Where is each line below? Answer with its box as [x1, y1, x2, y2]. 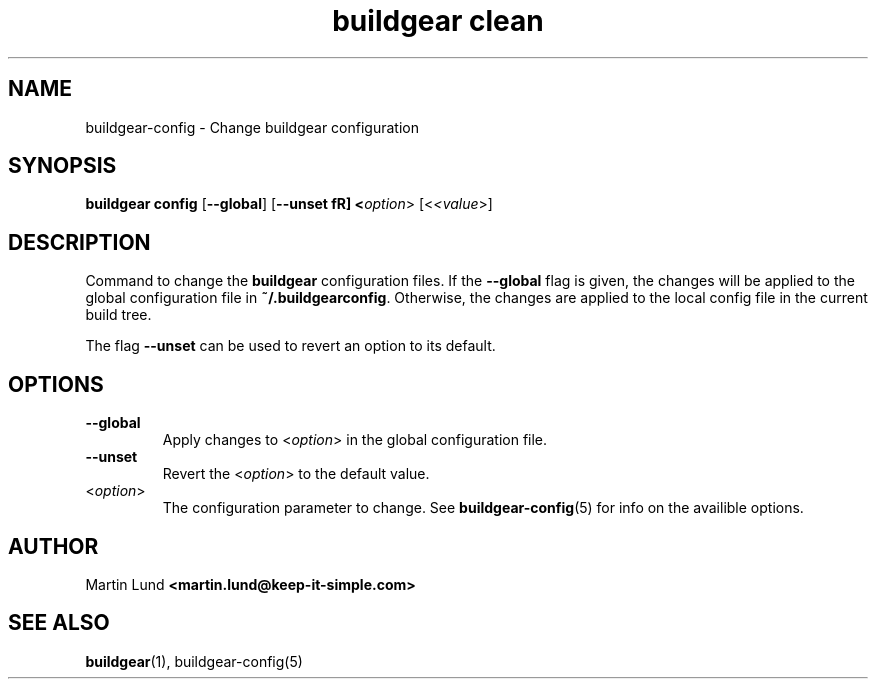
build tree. [85, 306, 152, 324]
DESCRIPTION [8, 229, 151, 255]
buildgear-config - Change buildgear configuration [85, 118, 419, 136]
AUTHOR [8, 533, 99, 559]
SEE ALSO [8, 610, 110, 636]
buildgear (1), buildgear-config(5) [85, 652, 303, 670]
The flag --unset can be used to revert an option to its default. [85, 337, 496, 355]
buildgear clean [332, 4, 544, 38]
